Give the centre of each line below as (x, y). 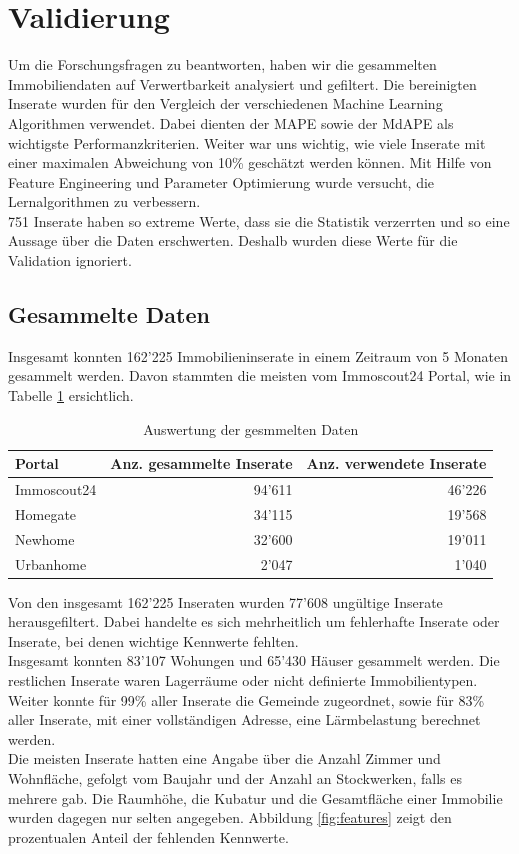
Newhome (45, 538)
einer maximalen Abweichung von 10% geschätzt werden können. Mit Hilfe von (250, 162)
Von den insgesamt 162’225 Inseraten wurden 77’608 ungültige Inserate (225, 601)
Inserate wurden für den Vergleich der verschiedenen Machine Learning (225, 103)
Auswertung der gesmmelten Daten (251, 428)
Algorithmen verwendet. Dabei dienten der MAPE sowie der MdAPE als (231, 122)
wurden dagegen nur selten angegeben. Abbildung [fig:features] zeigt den (230, 817)
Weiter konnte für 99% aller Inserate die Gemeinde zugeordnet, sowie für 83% (246, 699)
